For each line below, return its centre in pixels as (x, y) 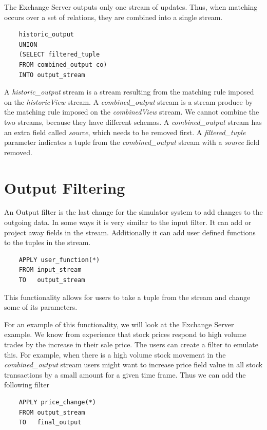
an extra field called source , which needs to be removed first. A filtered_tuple (125, 132)
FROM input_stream (50, 270)
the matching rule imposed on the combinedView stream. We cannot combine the (132, 112)
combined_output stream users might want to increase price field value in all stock (133, 364)
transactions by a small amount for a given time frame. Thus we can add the (125, 374)
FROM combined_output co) (63, 64)
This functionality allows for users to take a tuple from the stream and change (127, 297)
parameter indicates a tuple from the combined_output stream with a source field (132, 142)
